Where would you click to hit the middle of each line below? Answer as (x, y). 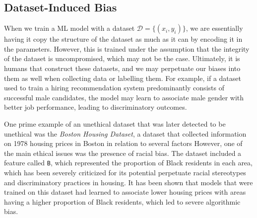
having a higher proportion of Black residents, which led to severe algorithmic (122, 201)
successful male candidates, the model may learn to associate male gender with (124, 97)
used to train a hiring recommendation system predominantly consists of (114, 88)
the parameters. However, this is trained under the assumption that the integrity (127, 48)
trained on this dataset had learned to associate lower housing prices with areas (125, 192)
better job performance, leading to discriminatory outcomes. (96, 107)
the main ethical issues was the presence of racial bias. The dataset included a (123, 153)
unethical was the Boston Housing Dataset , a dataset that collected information (125, 133)
